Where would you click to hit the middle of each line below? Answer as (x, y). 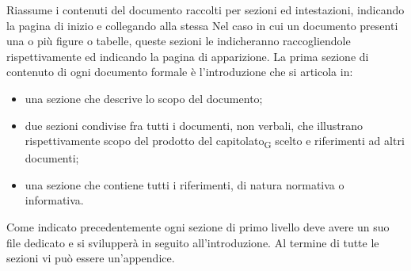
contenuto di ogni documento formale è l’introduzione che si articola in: (180, 72)
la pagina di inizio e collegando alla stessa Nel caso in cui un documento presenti (202, 25)
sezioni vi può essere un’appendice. (91, 258)
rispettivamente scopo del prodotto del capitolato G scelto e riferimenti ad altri (215, 141)
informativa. (54, 200)
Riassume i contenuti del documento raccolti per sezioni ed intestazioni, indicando (205, 10)
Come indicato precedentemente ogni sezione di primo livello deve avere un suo (198, 227)
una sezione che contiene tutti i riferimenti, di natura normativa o (185, 184)
